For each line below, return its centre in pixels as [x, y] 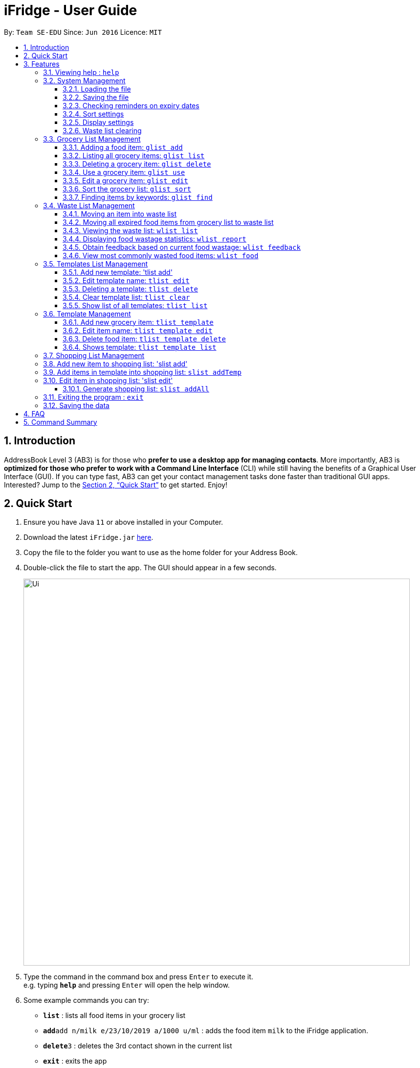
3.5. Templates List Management [96, 264]
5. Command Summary [60, 422]
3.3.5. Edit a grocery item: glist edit [125, 180]
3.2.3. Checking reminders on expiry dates [131, 105]
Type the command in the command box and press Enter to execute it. [138, 977]
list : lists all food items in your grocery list [114, 1016]
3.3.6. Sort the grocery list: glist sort [127, 189]
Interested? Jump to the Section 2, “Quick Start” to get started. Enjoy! [116, 485]
